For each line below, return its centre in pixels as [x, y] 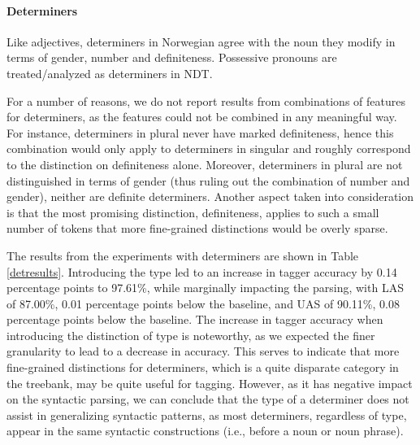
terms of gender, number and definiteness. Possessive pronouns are [172, 57]
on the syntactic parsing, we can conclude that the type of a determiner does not [208, 399]
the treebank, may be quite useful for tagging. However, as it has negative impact [210, 383]
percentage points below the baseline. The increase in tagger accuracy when [195, 319]
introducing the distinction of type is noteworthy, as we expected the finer [191, 335]
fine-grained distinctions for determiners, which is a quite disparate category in [203, 367]
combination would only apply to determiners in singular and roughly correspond [209, 148]
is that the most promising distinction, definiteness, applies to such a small [193, 212]
